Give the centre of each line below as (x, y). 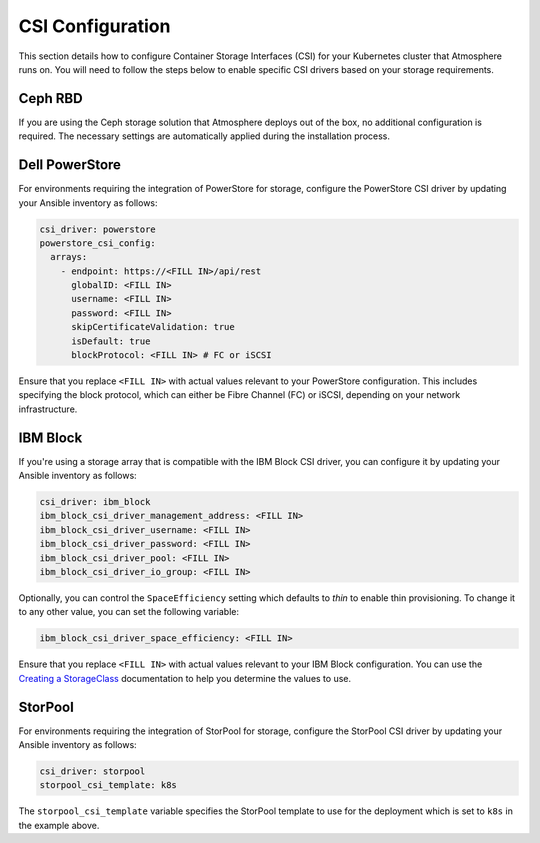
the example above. (59, 825)
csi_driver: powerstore (98, 229)
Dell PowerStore (70, 165)
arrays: (69, 257)
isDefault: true (111, 341)
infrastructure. (48, 409)
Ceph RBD (51, 98)
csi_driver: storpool (92, 771)
